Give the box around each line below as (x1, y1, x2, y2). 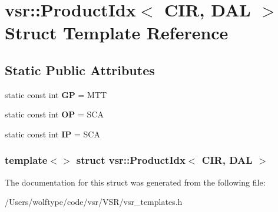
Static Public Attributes (5, 60, 155, 79)
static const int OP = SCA (5, 108, 104, 120)
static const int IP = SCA (5, 127, 100, 140)
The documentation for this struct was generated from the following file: (5, 176, 266, 188)
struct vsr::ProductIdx (76, 153, 186, 167)
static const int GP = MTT (5, 88, 107, 100)
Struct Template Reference (5, 21, 229, 45)
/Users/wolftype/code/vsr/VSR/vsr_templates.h (5, 196, 183, 208)
